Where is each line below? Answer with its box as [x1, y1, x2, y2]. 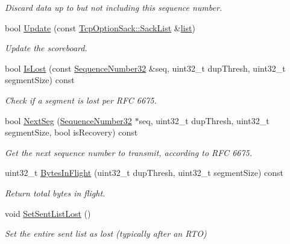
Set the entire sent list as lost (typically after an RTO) [5, 227, 207, 240]
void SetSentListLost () [5, 207, 91, 219]
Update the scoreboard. [5, 42, 87, 54]
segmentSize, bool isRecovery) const [5, 126, 138, 139]
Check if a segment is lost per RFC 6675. [5, 93, 157, 106]
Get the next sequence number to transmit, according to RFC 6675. [5, 146, 253, 158]
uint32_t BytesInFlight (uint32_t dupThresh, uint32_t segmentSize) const [5, 166, 283, 179]
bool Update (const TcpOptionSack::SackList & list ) [5, 21, 195, 34]
